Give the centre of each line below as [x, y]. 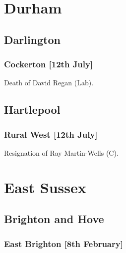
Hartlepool [32, 110]
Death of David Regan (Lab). [49, 83]
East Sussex [45, 187]
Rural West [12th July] [51, 134]
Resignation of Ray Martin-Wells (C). [61, 152]
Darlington [32, 39]
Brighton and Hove [54, 219]
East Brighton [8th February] [63, 243]
